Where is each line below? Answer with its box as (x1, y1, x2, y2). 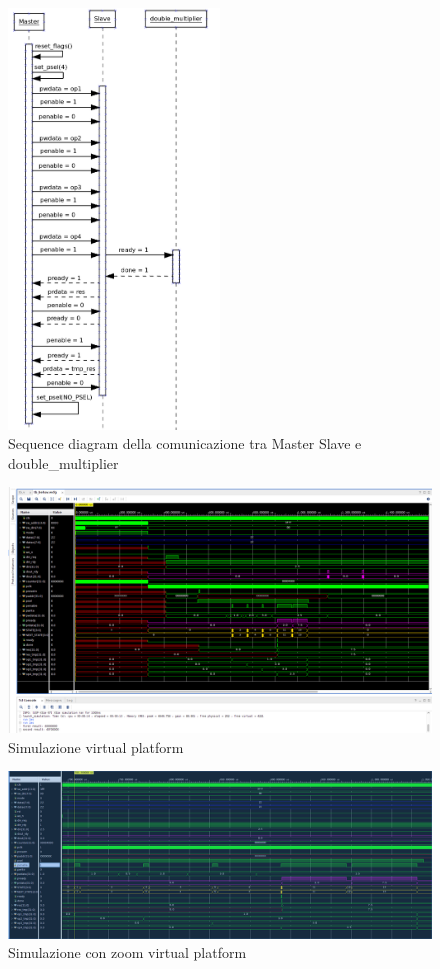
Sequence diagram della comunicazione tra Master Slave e (8, 433, 362, 454)
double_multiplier (8, 452, 119, 473)
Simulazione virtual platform (8, 736, 184, 757)
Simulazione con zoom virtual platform (8, 942, 247, 963)
